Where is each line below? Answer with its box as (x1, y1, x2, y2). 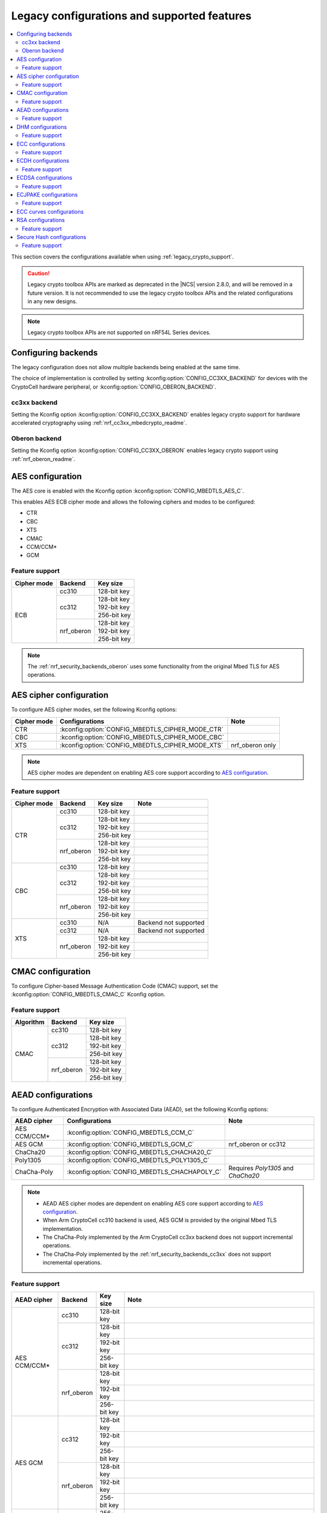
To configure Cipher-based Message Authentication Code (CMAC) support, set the (11, 982, 218, 990)
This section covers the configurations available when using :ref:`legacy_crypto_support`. (11, 253, 234, 260)
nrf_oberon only (231, 741, 277, 749)
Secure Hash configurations (16, 233, 87, 240)
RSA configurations (16, 217, 65, 224)
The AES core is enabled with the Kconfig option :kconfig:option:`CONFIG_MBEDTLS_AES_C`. (11, 487, 245, 494)
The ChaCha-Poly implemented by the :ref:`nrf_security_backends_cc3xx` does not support (42, 1250, 271, 1258)
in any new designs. (27, 298, 78, 305)
